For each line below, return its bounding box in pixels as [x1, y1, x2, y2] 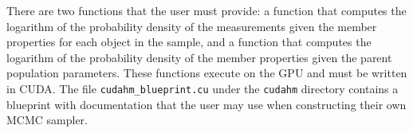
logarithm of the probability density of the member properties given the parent [6, 49, 392, 65]
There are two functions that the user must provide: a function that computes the [6, 2, 407, 18]
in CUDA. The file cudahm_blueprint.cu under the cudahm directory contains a [6, 80, 399, 96]
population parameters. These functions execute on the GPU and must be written [6, 65, 407, 81]
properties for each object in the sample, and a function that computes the [6, 33, 372, 50]
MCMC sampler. [6, 111, 88, 128]
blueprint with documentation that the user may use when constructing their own [6, 96, 407, 112]
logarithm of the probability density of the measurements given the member [6, 18, 377, 34]
